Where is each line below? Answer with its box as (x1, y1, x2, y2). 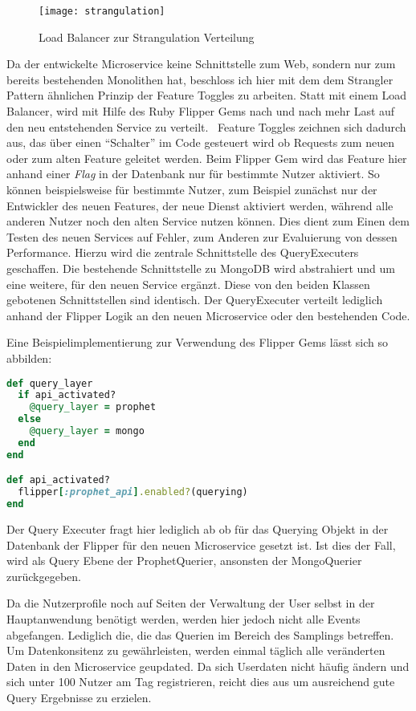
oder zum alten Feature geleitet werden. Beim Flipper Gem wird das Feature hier (6, 149, 407, 166)
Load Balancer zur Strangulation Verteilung (39, 28, 255, 45)
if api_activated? (18, 389, 116, 401)
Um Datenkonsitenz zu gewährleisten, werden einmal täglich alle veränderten (6, 642, 385, 659)
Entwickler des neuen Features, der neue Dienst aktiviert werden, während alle (6, 197, 394, 213)
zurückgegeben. (6, 567, 81, 584)
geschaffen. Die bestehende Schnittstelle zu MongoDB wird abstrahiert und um (6, 259, 396, 276)
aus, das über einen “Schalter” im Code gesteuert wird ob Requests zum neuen (6, 134, 394, 151)
